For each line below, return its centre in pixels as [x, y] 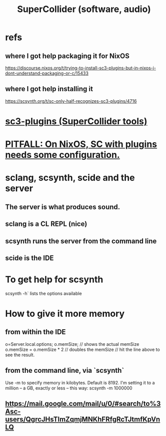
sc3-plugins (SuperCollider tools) [76, 121]
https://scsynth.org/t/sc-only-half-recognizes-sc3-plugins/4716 [71, 101]
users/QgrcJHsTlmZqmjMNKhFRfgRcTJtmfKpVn [83, 419]
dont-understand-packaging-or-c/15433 [47, 73]
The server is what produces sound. [63, 207]
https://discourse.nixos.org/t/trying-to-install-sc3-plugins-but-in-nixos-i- [81, 68]
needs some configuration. [62, 155]
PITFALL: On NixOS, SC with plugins [81, 144]
